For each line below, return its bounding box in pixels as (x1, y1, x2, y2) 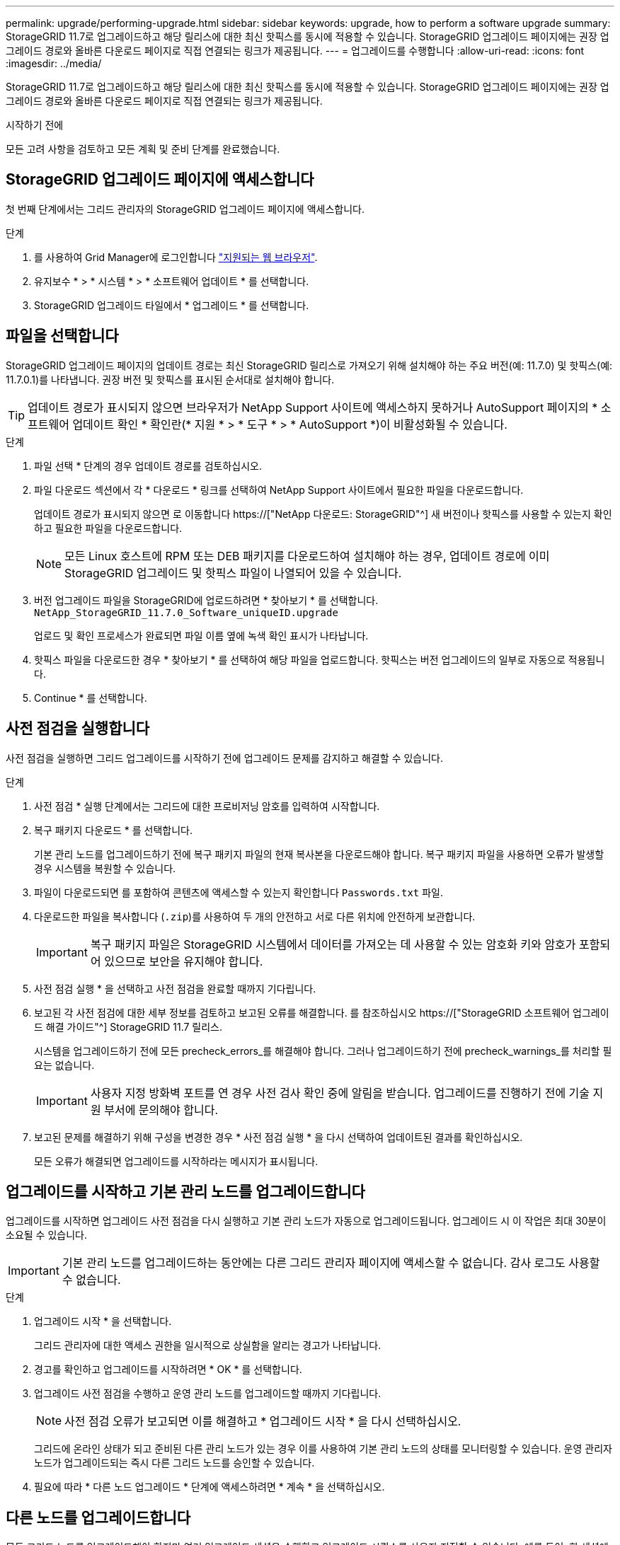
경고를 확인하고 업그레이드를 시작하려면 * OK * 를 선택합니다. (34, 1363, 302, 1376)
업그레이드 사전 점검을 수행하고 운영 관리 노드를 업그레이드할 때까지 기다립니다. (34, 1387, 381, 1400)
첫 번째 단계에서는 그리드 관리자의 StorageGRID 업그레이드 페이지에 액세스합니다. (6, 202, 364, 215)
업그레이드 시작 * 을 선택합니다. (34, 1315, 172, 1328)
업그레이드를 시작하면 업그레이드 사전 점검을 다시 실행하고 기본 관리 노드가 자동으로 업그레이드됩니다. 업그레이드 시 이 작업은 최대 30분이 (6, 1215, 607, 1227)
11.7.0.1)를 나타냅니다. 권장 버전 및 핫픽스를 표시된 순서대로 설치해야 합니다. (6, 373, 335, 386)
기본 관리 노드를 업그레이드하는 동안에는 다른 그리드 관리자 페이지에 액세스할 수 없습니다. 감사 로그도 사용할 (62, 1256, 600, 1271)
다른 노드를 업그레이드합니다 (6, 1508, 191, 1527)
